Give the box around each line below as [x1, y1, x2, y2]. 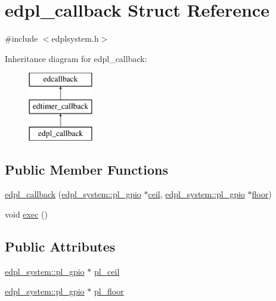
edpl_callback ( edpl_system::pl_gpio [5, 188, 141, 200]
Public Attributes [5, 237, 116, 256]
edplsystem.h [51, 32, 99, 45]
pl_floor [94, 285, 124, 297]
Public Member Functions [5, 160, 168, 178]
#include [5, 32, 38, 45]
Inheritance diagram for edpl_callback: [5, 52, 147, 64]
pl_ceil [94, 265, 120, 277]
